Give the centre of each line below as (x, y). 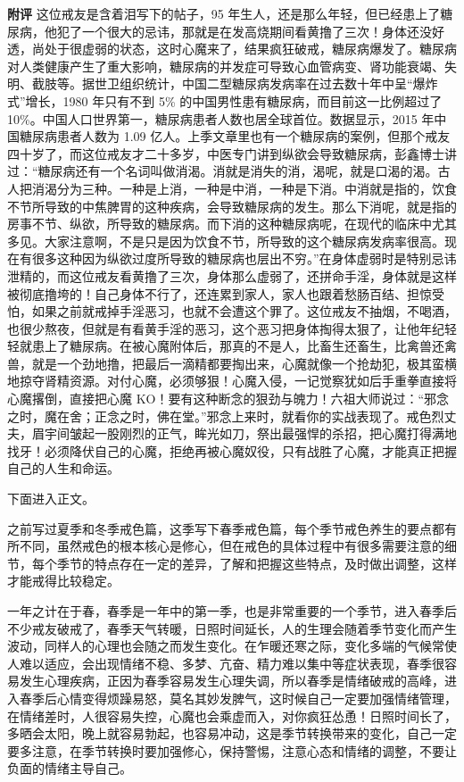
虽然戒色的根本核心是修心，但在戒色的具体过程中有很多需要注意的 (250, 546)
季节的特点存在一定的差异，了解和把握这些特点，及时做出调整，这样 (257, 563)
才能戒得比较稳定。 (63, 581)
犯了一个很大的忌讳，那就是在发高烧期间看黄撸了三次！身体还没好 (250, 31)
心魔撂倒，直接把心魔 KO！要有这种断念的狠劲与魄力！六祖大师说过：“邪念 (228, 399)
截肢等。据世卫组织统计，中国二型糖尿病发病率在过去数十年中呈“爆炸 (235, 83)
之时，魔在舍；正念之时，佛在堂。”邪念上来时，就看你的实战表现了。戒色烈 (226, 416)
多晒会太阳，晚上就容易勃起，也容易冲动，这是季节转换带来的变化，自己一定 (232, 733)
